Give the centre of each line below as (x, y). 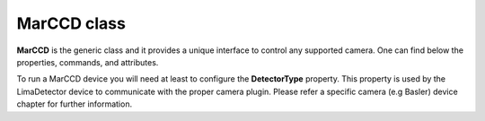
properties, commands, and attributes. (88, 62)
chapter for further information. (75, 104)
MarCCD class (71, 23)
